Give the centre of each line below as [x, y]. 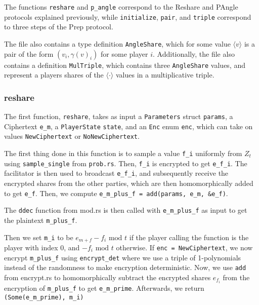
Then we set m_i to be [39, 237]
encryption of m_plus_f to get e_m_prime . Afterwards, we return [104, 288]
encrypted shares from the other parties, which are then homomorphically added [129, 183]
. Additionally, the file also [194, 53]
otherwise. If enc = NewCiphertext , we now [184, 247]
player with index [31, 247]
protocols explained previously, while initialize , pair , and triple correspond [128, 16]
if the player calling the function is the [189, 237]
